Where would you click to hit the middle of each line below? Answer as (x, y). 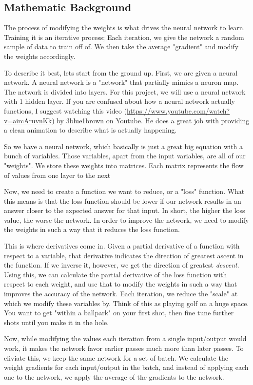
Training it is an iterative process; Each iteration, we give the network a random (124, 37)
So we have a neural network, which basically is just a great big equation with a (123, 146)
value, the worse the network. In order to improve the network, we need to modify (126, 220)
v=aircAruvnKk (28, 120)
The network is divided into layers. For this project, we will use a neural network (125, 91)
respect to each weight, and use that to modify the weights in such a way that (121, 284)
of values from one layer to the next (57, 175)
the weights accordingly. (40, 56)
